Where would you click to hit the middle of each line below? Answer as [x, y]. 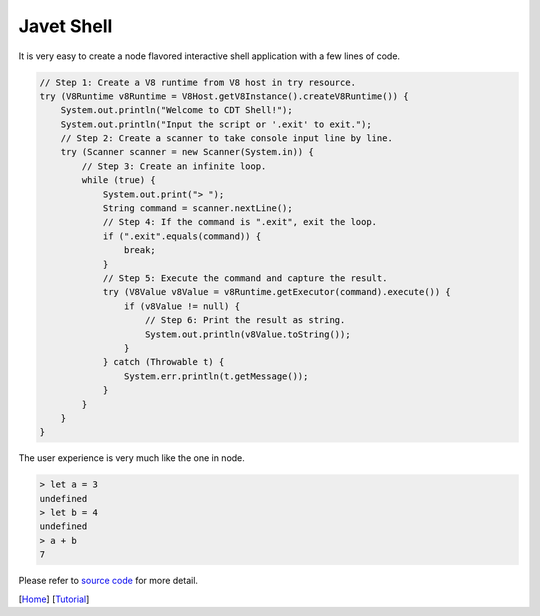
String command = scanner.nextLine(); [198, 208]
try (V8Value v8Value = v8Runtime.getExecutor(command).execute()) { [277, 292]
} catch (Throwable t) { [163, 362]
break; [140, 250]
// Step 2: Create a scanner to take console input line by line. [227, 138]
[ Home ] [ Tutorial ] [54, 599]
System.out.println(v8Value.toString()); [248, 334]
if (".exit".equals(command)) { [182, 236]
